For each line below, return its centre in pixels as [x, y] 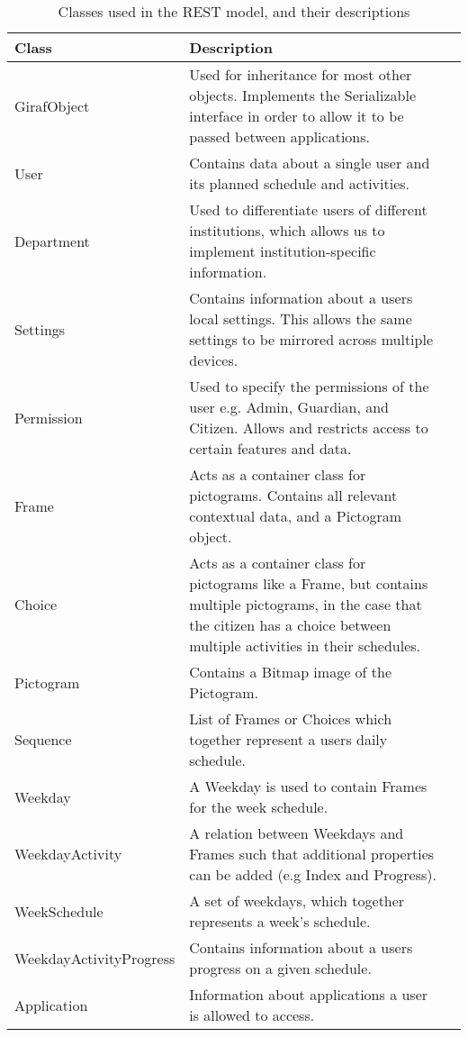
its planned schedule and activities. [300, 183]
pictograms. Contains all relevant [293, 495]
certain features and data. [270, 448]
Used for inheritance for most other [301, 74]
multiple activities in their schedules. [305, 646]
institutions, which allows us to [287, 230]
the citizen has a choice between [290, 625]
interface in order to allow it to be [297, 116]
